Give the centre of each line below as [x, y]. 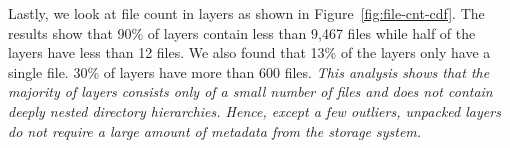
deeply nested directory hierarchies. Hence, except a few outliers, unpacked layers [254, 110]
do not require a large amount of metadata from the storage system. [215, 130]
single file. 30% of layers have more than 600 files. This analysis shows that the [249, 71]
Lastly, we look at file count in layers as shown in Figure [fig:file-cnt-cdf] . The [246, 13]
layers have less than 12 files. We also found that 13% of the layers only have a [249, 52]
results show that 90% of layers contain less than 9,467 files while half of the [242, 32]
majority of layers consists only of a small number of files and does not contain [250, 91]
